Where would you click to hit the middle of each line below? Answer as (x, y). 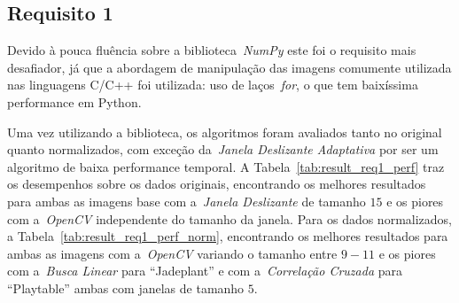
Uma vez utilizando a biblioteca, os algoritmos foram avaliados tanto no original (225, 132)
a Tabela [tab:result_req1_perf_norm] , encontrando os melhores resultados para (228, 236)
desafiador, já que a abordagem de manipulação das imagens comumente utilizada (229, 67)
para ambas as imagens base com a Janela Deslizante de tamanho (187, 201)
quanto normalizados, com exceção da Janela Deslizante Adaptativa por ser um (223, 149)
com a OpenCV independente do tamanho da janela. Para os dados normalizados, (229, 218)
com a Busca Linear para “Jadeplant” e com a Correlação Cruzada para (205, 271)
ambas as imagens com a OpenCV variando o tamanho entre (172, 253)
